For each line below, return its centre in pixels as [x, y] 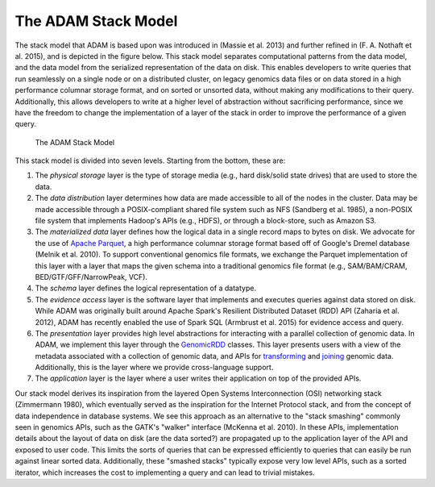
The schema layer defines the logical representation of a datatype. [146, 288]
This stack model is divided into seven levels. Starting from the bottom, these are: [150, 160]
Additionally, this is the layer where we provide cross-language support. [154, 368]
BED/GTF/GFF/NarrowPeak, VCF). [91, 277]
